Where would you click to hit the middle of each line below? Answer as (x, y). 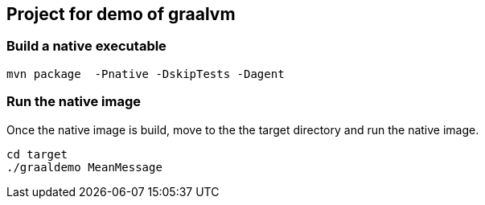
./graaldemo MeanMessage (84, 167)
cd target (37, 154)
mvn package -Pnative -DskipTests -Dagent (146, 74)
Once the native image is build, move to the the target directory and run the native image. (243, 129)
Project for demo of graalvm (121, 14)
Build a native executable (86, 46)
